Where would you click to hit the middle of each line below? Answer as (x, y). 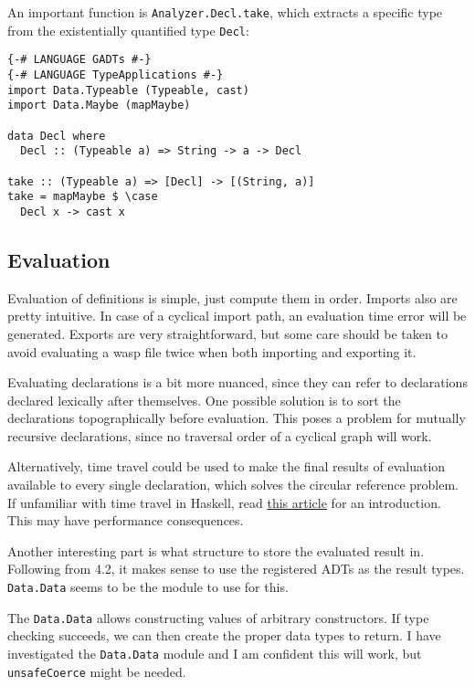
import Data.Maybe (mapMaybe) (99, 106)
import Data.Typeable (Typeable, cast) (128, 90)
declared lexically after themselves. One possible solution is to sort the (204, 400)
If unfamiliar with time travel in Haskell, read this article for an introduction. (224, 502)
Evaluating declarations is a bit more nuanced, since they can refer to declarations (237, 382)
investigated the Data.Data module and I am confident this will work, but (215, 653)
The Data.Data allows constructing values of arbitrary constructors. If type (218, 617)
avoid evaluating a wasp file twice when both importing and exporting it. (212, 351)
